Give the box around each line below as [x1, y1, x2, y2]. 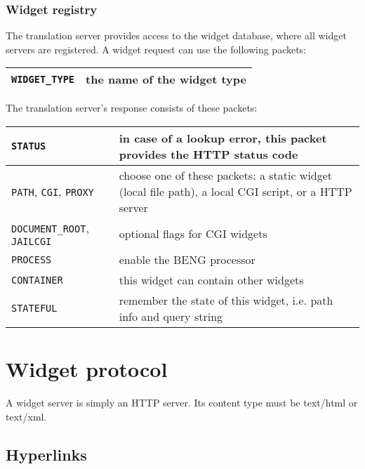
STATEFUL [11, 303, 58, 314]
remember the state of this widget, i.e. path [119, 292, 333, 308]
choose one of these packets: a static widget [119, 167, 333, 183]
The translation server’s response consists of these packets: [6, 100, 258, 115]
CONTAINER [11, 274, 63, 286]
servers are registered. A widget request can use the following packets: [6, 41, 307, 56]
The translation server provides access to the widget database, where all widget [6, 28, 347, 43]
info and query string [119, 308, 223, 324]
